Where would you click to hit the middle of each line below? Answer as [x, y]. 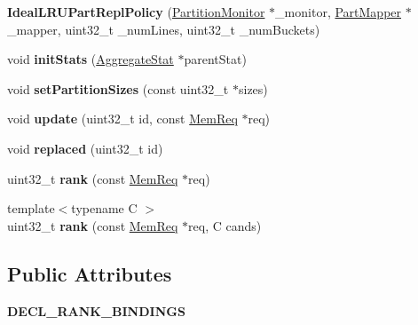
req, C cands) [225, 225]
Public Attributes [90, 273]
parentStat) [215, 59]
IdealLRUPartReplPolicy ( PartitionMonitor [136, 12]
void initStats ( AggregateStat [91, 59]
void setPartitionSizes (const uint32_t [118, 88]
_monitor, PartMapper [339, 12]
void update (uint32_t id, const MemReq [122, 119]
